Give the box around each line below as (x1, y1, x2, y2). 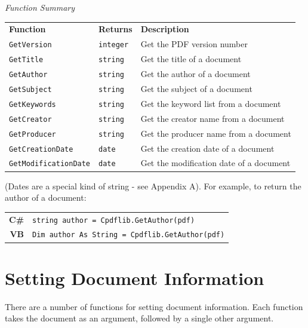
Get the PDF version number (140, 38, 248, 50)
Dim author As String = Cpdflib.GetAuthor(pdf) (32, 231, 225, 240)
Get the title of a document (140, 53, 242, 65)
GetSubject (9, 85, 52, 94)
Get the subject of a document (140, 82, 252, 94)
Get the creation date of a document (140, 142, 275, 154)
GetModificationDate (9, 160, 91, 168)
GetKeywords (9, 100, 56, 109)
